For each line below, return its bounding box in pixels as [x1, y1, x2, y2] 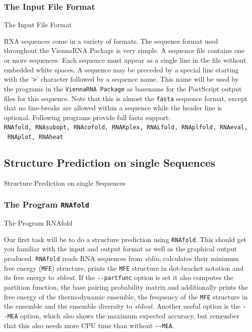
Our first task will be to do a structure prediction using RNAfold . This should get [4, 234, 247, 244]
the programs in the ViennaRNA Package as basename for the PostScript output [4, 83, 242, 93]
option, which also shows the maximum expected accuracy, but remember [20, 310, 239, 320]
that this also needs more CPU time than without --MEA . [4, 320, 175, 330]
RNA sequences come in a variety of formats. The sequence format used [4, 35, 218, 46]
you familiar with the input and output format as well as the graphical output [4, 244, 237, 254]
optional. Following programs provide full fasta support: [4, 112, 171, 122]
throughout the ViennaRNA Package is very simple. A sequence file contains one [4, 45, 245, 55]
